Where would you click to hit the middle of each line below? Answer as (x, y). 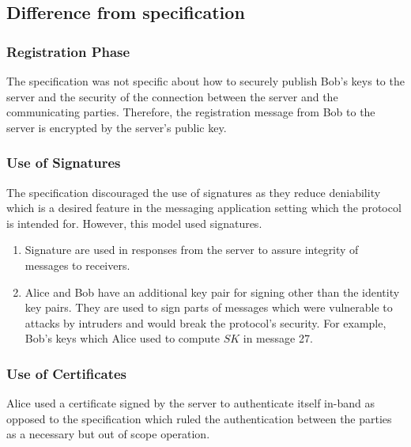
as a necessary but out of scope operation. (108, 434)
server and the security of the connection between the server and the (172, 96)
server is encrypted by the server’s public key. (117, 127)
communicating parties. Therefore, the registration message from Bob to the (191, 112)
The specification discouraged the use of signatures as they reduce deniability (194, 192)
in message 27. (278, 338)
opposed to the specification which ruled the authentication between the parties (199, 418)
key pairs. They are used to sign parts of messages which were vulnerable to (209, 307)
